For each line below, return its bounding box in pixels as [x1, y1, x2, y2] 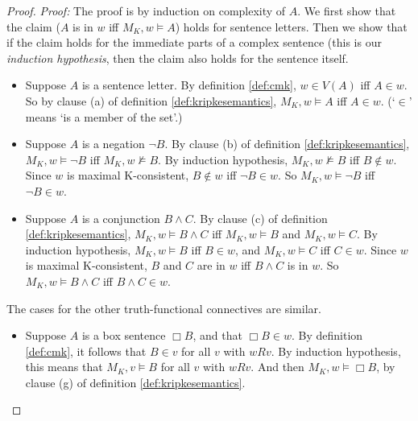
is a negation [81, 135, 145, 152]
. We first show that [297, 2, 396, 19]
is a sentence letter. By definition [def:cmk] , [81, 76, 296, 93]
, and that [192, 327, 242, 344]
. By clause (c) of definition [192, 209, 328, 226]
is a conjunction [81, 209, 160, 226]
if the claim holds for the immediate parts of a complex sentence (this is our [6, 34, 382, 51]
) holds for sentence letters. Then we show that [175, 18, 408, 35]
